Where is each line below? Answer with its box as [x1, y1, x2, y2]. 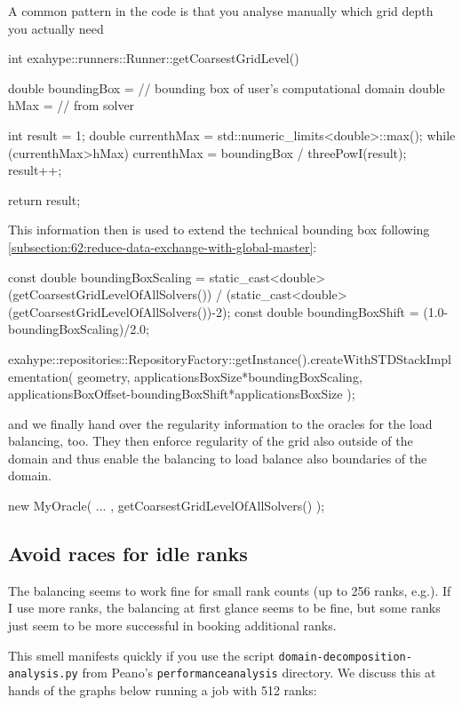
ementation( [8, 367, 74, 385]
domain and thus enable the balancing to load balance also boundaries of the [8, 448, 427, 467]
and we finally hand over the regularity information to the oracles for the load [8, 414, 433, 432]
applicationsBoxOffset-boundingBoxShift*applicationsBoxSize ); [8, 384, 355, 403]
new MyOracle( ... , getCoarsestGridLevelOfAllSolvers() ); [8, 496, 325, 515]
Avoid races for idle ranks [8, 540, 248, 567]
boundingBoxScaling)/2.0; [8, 320, 149, 338]
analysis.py [8, 668, 78, 681]
